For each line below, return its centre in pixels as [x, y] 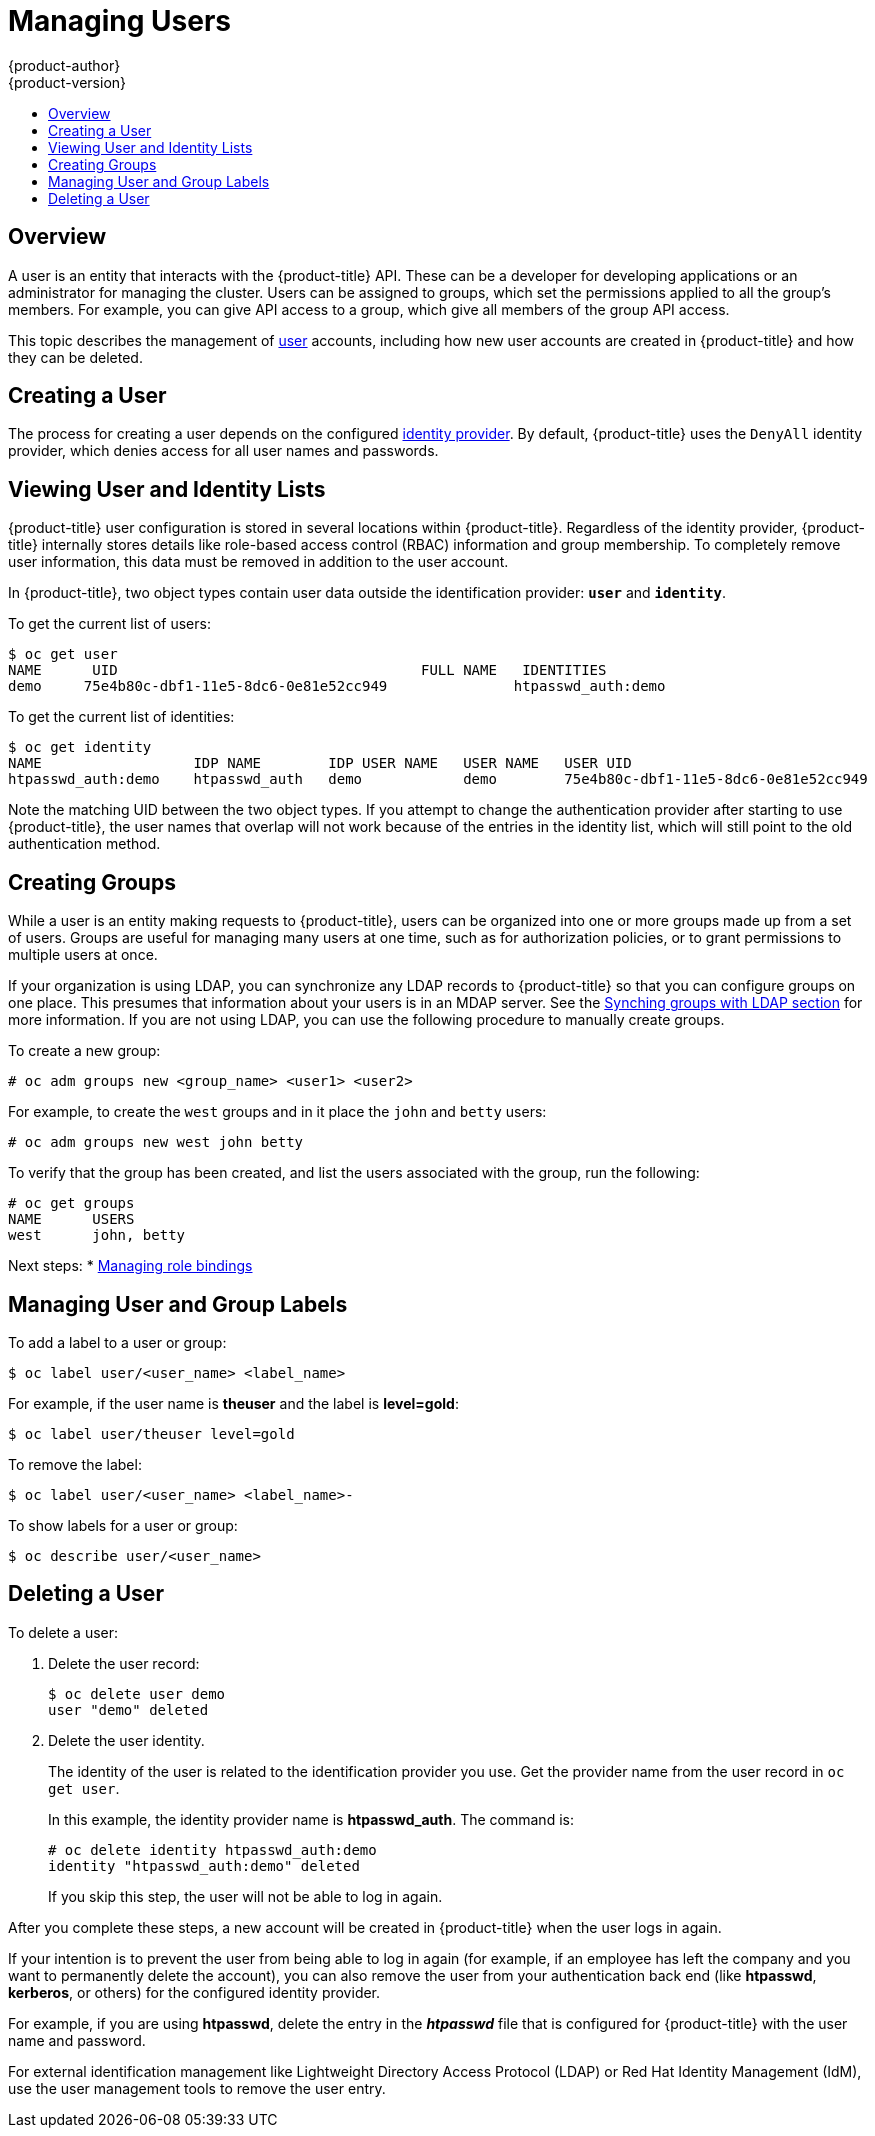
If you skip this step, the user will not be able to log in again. [245, 1896]
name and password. [77, 2040]
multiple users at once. [83, 955]
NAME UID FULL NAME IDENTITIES [307, 670]
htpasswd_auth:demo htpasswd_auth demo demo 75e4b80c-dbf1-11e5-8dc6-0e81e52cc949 [438, 779]
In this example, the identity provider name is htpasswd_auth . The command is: [311, 1819]
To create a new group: [84, 1051]
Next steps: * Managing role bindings [130, 1266]
